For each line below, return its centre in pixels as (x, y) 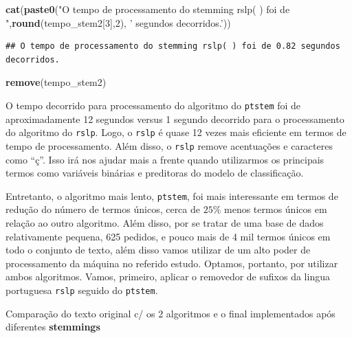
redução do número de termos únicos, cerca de (103, 209)
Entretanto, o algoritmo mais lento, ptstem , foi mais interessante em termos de (172, 195)
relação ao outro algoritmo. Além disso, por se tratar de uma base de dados (165, 222)
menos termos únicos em (276, 209)
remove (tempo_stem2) (56, 82)
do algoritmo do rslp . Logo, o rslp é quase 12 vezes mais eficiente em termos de (176, 132)
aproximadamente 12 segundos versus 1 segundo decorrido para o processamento (175, 119)
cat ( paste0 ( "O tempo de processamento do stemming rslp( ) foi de (148, 9)
